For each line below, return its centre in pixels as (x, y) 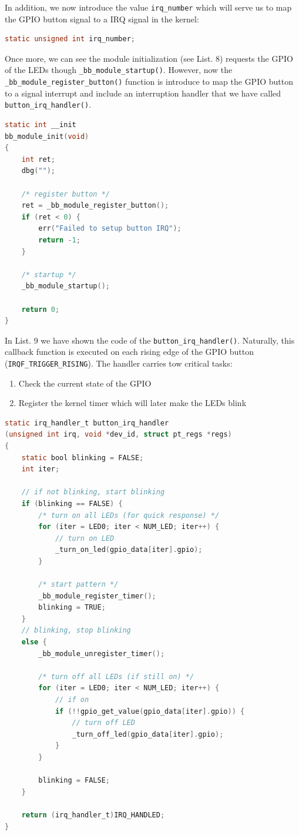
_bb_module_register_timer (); (97, 596)
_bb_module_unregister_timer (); (102, 653)
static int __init (41, 125)
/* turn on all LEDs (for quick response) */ (129, 515)
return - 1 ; (59, 240)
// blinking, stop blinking (76, 631)
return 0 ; (41, 309)
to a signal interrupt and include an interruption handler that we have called (143, 93)
